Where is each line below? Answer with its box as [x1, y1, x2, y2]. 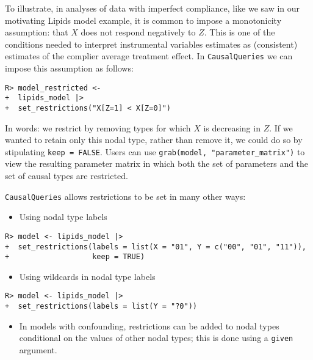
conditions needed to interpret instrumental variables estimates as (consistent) [5, 37, 298, 50]
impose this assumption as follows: [5, 62, 134, 75]
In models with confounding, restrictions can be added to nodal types [19, 319, 279, 332]
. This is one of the [204, 26, 275, 39]
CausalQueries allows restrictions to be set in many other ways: [5, 189, 246, 202]
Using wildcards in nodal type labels [19, 270, 156, 282]
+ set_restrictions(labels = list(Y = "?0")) [5, 302, 197, 311]
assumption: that [5, 26, 68, 39]
